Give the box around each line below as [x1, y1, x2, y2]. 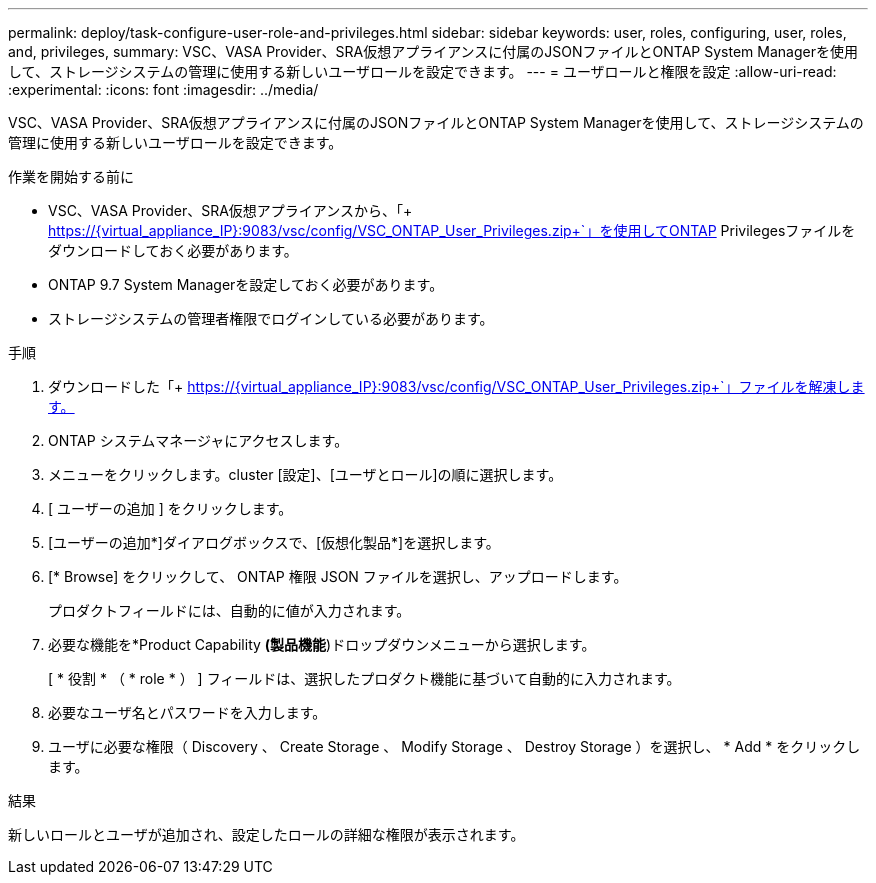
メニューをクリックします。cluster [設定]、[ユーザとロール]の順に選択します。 [48, 466, 563, 483]
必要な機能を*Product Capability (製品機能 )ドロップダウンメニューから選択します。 [48, 636, 596, 653]
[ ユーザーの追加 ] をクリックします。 [48, 500, 293, 517]
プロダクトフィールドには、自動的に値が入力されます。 [48, 602, 411, 619]
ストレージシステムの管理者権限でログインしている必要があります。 [48, 310, 494, 327]
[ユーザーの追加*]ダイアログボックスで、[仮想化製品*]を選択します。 [48, 534, 500, 551]
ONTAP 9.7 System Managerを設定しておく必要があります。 [48, 276, 444, 293]
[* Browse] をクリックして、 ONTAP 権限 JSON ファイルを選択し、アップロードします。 [48, 568, 628, 585]
